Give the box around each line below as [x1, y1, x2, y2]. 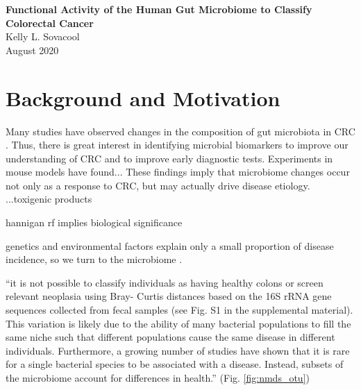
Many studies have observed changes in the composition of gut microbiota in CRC [6, 124, 355, 138]
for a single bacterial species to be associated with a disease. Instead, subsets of [6, 357, 344, 371]
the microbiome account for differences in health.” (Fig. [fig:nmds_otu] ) [6, 371, 310, 384]
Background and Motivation [6, 83, 280, 112]
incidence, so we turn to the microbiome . [6, 252, 183, 266]
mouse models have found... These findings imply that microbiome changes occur [6, 164, 350, 179]
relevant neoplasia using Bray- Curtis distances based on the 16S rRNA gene [6, 289, 332, 303]
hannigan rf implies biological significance [6, 215, 183, 230]
